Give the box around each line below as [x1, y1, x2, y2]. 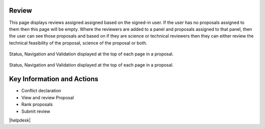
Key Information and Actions [9, 75, 99, 83]
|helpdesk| [9, 117, 31, 123]
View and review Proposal [21, 94, 74, 100]
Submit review [21, 108, 51, 114]
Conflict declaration [21, 88, 61, 94]
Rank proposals [21, 102, 53, 107]
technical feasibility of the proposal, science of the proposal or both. [9, 40, 147, 46]
